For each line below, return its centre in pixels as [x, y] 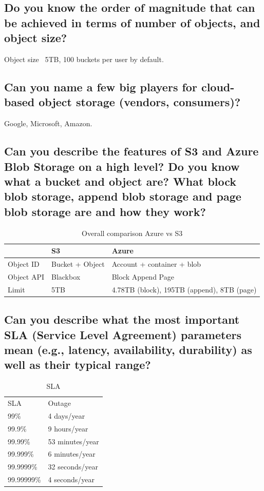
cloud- [218, 86]
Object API [26, 276]
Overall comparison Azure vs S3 [132, 233]
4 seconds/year [71, 479]
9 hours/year [68, 428]
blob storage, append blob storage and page [123, 196]
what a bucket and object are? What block [120, 181]
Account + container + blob [156, 263]
